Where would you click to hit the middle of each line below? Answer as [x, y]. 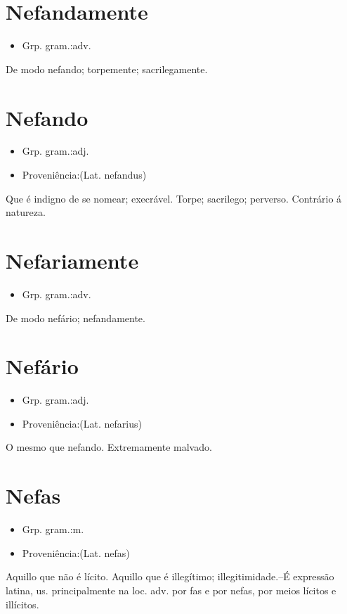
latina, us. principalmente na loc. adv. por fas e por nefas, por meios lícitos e [171, 590]
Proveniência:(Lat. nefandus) [84, 175]
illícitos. [22, 604]
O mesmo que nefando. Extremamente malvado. [109, 447]
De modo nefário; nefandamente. [76, 318]
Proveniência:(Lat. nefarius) [82, 423]
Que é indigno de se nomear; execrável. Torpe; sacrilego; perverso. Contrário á [174, 198]
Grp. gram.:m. [53, 529]
